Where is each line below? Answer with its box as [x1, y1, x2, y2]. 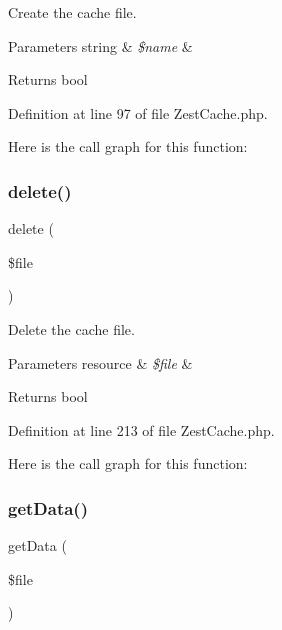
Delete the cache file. [8, 318, 135, 339]
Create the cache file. [8, 2, 137, 22]
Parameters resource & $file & [8, 352, 193, 373]
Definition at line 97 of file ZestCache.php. [8, 102, 268, 123]
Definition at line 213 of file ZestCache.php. [8, 419, 275, 440]
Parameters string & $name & [8, 35, 193, 56]
